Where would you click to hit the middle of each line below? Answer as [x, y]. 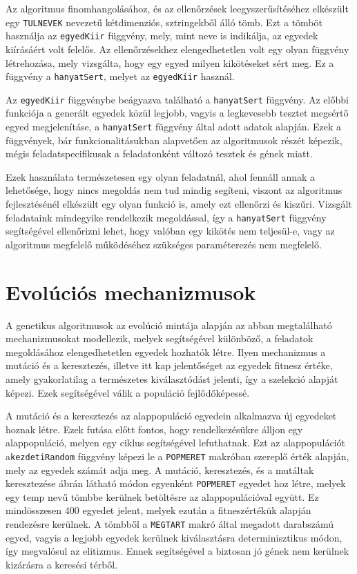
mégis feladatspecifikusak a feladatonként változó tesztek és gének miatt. [159, 154]
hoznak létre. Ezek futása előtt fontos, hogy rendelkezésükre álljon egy [154, 429]
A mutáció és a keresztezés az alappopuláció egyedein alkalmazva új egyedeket [171, 416]
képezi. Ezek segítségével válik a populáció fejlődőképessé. [128, 392]
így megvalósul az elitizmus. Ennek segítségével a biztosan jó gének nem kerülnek [177, 551]
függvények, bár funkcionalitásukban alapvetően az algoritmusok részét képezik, [174, 140]
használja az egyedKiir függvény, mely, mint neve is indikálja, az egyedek [162, 36]
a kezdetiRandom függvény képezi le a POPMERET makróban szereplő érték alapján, [177, 456]
